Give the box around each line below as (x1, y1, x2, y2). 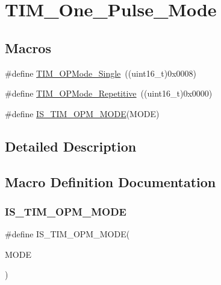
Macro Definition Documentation (5, 172, 216, 191)
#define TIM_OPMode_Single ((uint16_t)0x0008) (5, 66, 196, 79)
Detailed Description (5, 136, 137, 155)
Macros (5, 38, 51, 57)
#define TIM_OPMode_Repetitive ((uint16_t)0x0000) (5, 87, 213, 100)
